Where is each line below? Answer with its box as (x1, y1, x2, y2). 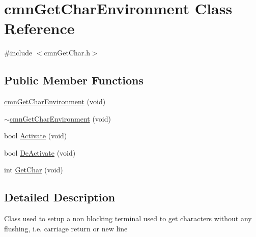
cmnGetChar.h (44, 47, 90, 58)
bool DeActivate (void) (4, 147, 76, 158)
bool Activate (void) (4, 130, 67, 141)
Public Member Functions (4, 72, 144, 88)
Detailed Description (4, 189, 116, 205)
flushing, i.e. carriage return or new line (4, 223, 128, 233)
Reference (4, 18, 75, 39)
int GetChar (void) (4, 164, 63, 175)
